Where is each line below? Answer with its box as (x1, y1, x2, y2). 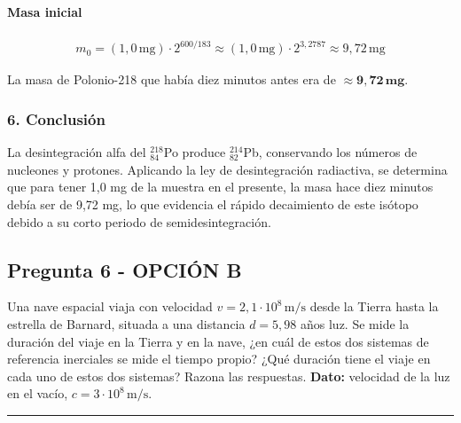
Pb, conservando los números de (243, 143, 418, 161)
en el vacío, (7, 384, 68, 403)
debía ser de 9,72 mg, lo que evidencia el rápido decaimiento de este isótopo (7, 194, 418, 213)
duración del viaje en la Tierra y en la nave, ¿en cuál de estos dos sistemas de (7, 332, 429, 350)
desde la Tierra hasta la (309, 297, 439, 316)
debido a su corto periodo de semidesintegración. (7, 212, 271, 231)
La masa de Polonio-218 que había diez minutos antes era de (7, 70, 336, 89)
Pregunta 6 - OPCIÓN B (7, 255, 242, 283)
